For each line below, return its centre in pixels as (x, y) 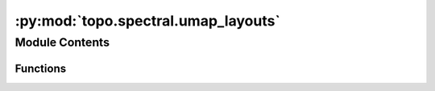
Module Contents (62, 42)
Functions (41, 68)
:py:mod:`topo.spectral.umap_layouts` (148, 21)
